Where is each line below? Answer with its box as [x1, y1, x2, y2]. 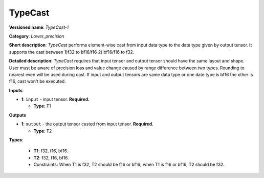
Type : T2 [33, 128, 52, 134]
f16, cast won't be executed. [9, 79, 66, 84]
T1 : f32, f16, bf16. [33, 148, 68, 154]
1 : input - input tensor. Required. [21, 97, 90, 102]
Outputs [9, 112, 26, 118]
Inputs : [9, 87, 24, 93]
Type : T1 [33, 103, 51, 109]
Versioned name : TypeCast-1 [9, 24, 69, 30]
